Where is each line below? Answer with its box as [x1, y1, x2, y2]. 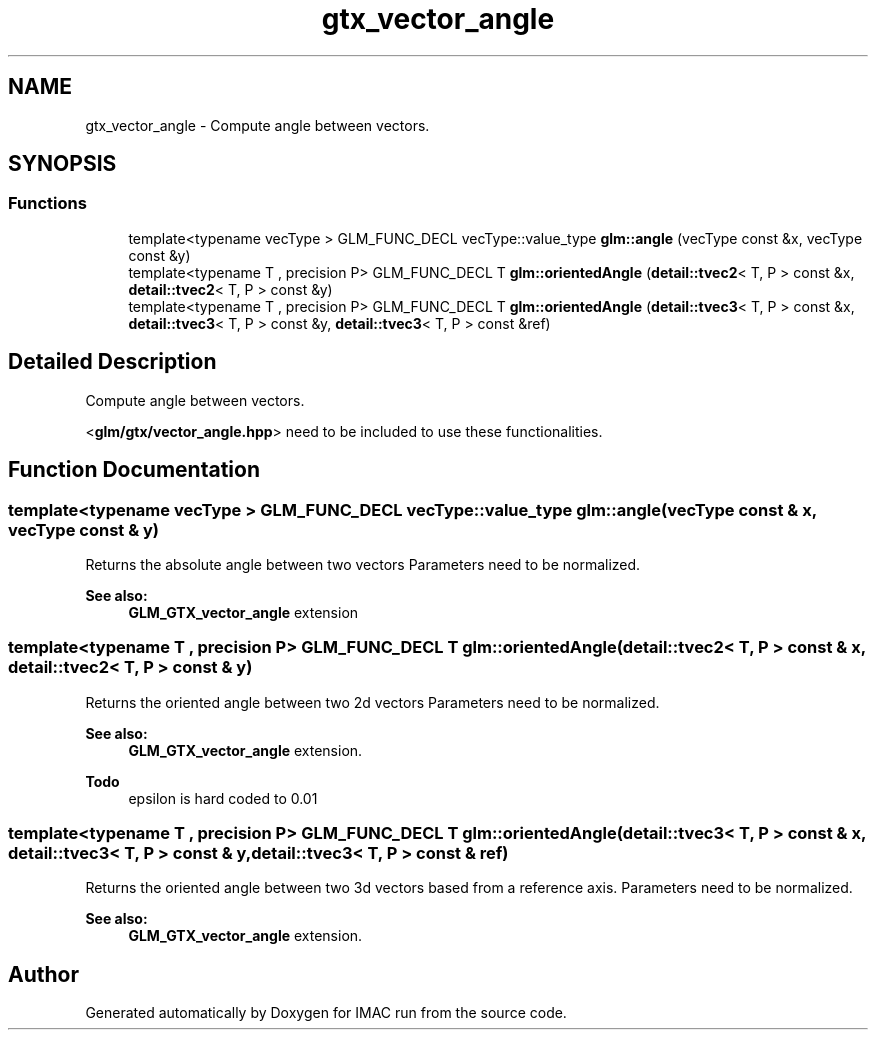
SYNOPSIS [8, 151, 117, 177]
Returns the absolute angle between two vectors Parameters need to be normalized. [85, 555, 641, 573]
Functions [8, 193, 87, 214]
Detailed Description [8, 349, 217, 375]
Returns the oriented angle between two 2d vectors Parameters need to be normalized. [85, 693, 660, 711]
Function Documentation [8, 457, 260, 483]
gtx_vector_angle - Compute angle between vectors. [85, 116, 430, 134]
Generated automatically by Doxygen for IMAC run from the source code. [85, 1004, 567, 1022]
